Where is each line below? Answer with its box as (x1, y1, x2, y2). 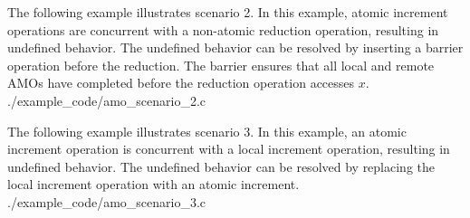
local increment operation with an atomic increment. (7, 175, 300, 194)
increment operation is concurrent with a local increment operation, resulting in (7, 139, 450, 158)
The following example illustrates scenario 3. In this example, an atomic (7, 121, 407, 140)
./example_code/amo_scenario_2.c (7, 90, 206, 109)
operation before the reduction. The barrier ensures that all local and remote (7, 55, 435, 74)
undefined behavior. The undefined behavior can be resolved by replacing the (7, 156, 436, 175)
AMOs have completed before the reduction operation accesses (7, 73, 355, 92)
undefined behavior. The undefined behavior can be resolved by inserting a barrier (7, 38, 464, 57)
